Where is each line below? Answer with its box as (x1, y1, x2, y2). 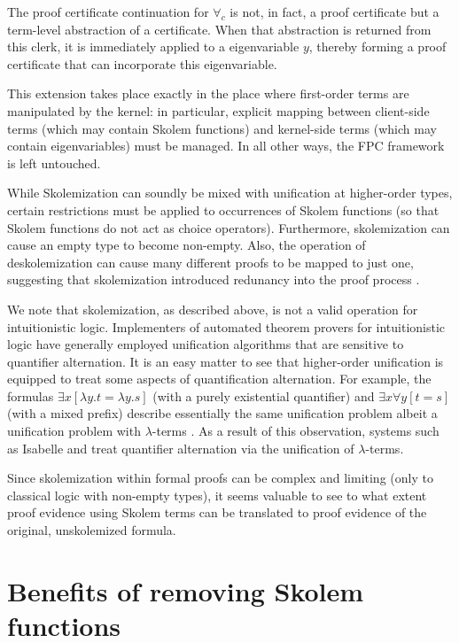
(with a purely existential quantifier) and (152, 386, 375, 405)
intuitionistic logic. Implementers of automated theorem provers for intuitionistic (7, 317, 446, 336)
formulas (7, 386, 54, 405)
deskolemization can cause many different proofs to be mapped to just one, (7, 252, 414, 271)
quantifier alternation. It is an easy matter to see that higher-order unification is (7, 352, 444, 370)
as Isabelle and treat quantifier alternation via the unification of (7, 438, 354, 457)
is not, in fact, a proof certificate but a (229, 3, 440, 20)
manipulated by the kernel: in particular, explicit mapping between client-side (7, 101, 430, 120)
